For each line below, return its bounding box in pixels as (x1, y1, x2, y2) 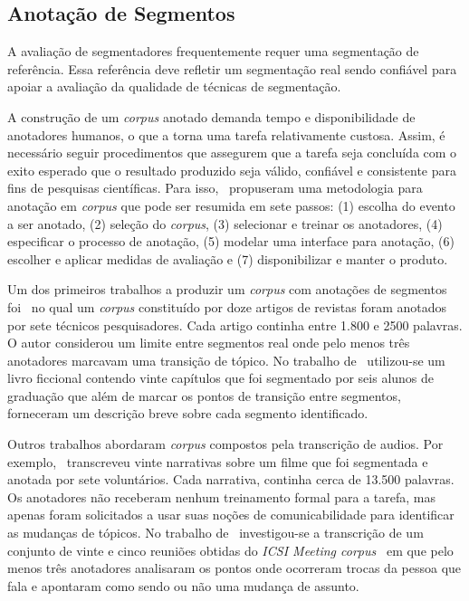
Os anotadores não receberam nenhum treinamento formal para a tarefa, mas (7, 487, 435, 506)
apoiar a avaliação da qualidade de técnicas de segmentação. (7, 77, 341, 96)
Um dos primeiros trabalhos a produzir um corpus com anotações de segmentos (7, 280, 447, 299)
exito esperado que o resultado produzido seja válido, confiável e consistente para (7, 160, 456, 179)
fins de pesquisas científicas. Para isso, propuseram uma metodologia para (7, 178, 423, 197)
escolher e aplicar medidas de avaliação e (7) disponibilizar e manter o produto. (7, 249, 448, 268)
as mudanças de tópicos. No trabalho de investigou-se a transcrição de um (7, 523, 424, 542)
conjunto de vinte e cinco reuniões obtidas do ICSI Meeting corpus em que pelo (7, 540, 454, 559)
